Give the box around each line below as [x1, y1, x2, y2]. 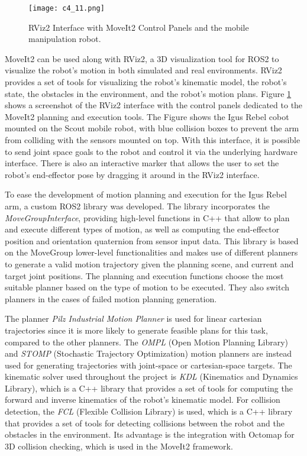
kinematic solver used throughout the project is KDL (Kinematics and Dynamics [5, 370, 298, 383]
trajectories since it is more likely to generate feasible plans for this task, [5, 324, 268, 336]
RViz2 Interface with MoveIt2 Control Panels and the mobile [28, 21, 249, 33]
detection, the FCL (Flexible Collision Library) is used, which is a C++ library [5, 405, 293, 418]
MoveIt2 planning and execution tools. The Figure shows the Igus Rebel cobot [5, 110, 289, 122]
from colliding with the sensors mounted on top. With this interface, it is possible [5, 134, 300, 145]
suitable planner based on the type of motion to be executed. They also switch [5, 281, 289, 293]
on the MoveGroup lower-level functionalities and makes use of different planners [5, 246, 298, 258]
